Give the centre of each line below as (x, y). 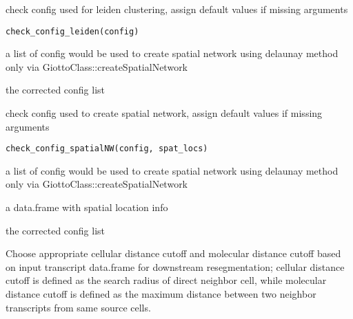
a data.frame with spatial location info (87, 207)
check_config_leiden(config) (72, 31)
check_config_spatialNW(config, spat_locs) (107, 149)
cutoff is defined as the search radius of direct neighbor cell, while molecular (166, 280)
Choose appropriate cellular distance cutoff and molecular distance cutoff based (173, 253)
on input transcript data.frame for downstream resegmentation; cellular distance (175, 266)
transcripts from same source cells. (78, 307)
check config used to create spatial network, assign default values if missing (164, 113)
